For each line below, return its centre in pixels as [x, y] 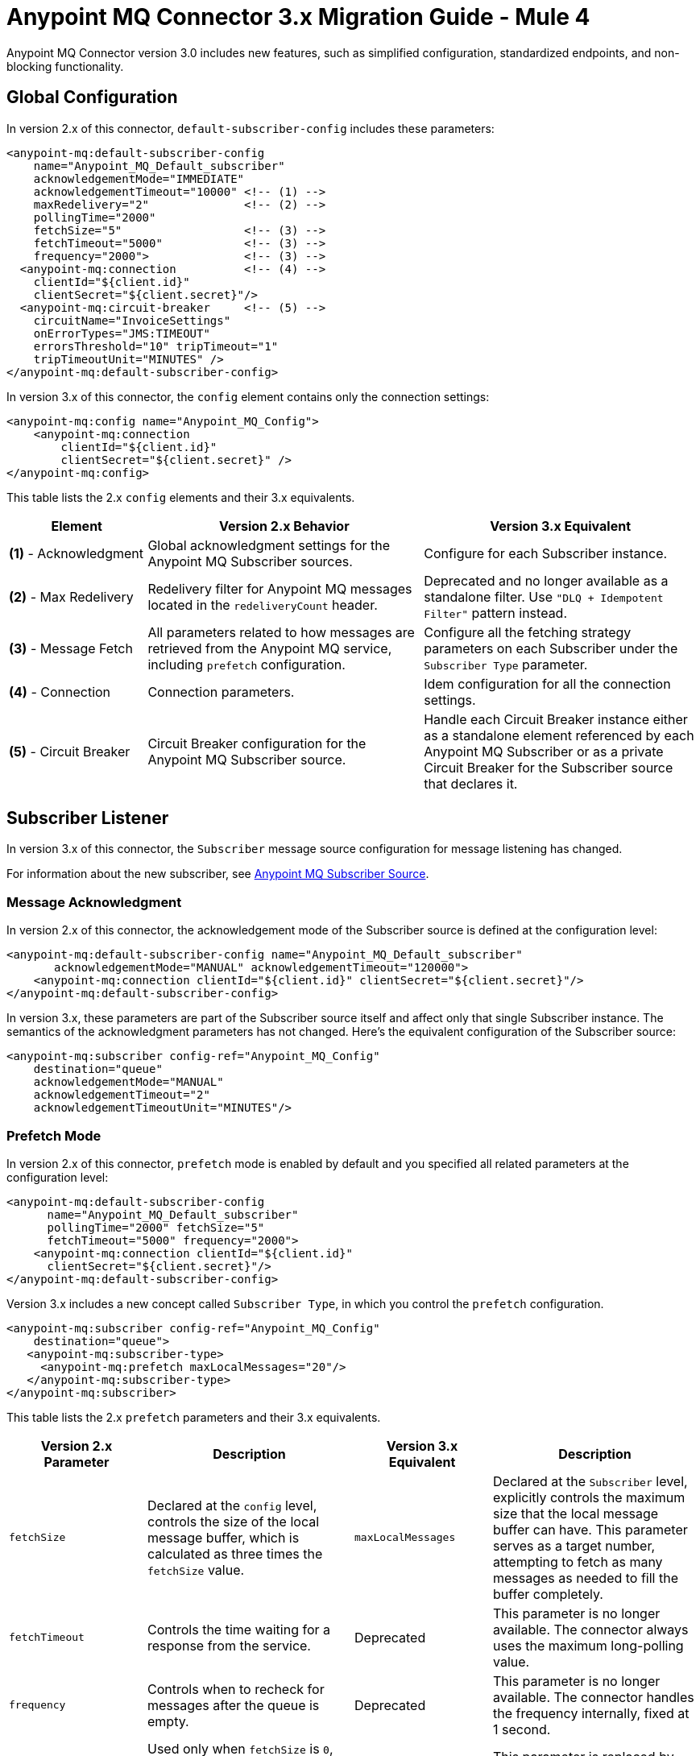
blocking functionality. [65, 66]
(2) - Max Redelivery [71, 596]
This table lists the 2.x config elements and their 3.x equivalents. [181, 497]
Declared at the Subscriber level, [590, 1481]
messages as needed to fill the [586, 1578]
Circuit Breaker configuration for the [257, 743]
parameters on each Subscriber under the [551, 648]
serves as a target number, [574, 1545]
